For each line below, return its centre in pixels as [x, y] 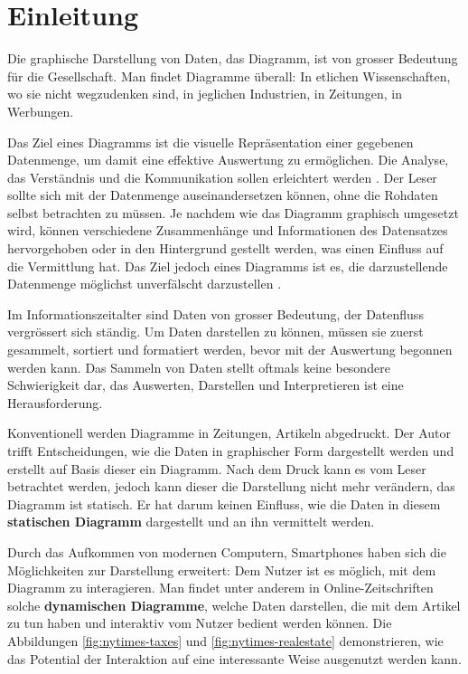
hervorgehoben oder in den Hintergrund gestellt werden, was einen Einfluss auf [225, 248]
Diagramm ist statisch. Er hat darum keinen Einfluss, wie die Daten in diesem [224, 503]
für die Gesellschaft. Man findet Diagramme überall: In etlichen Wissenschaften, [229, 76]
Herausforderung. [55, 402]
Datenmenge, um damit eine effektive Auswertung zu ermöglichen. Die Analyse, [228, 160]
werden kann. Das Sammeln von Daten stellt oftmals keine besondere [199, 367]
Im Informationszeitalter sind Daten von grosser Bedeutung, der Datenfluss [215, 313]
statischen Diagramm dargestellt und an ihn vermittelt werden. [191, 522]
